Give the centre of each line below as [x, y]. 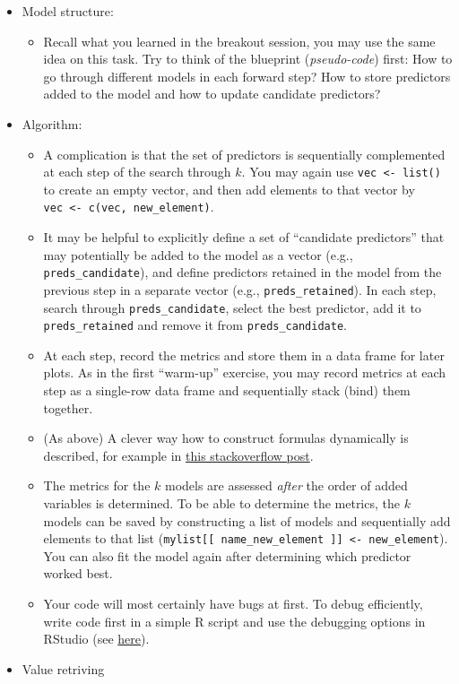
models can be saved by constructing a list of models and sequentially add [247, 520]
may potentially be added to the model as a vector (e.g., [198, 254]
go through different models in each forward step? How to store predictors [247, 76]
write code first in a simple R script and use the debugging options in [234, 621]
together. [68, 407]
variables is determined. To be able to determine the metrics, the [221, 503]
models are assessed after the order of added [286, 485]
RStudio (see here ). [96, 639]
